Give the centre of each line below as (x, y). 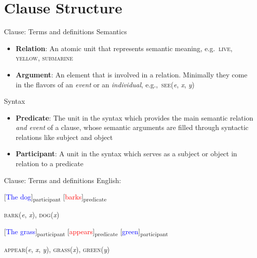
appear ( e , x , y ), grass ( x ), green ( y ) (57, 249)
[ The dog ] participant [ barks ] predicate (55, 197)
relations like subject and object (64, 137)
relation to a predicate (49, 163)
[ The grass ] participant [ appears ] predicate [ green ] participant (86, 232)
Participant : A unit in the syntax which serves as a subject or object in (126, 154)
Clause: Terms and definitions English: (63, 180)
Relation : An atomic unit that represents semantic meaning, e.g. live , (124, 48)
